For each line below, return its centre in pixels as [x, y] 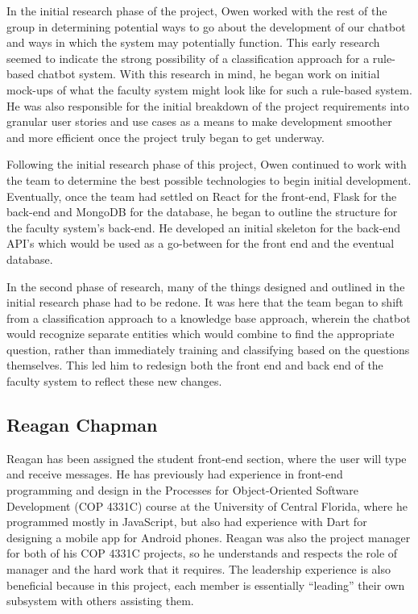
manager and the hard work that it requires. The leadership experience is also [199, 569]
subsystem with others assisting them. [100, 601]
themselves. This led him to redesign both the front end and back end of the [195, 365]
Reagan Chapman [82, 425]
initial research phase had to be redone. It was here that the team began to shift [205, 302]
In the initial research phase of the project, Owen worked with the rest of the [197, 10]
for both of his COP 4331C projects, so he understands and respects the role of [202, 553]
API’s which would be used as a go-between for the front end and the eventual [201, 243]
